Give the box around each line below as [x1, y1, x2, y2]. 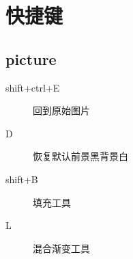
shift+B [5, 172, 38, 186]
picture [5, 48, 57, 69]
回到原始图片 [33, 103, 90, 118]
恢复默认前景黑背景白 [33, 149, 128, 163]
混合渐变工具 [33, 241, 90, 255]
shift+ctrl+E [5, 80, 60, 94]
